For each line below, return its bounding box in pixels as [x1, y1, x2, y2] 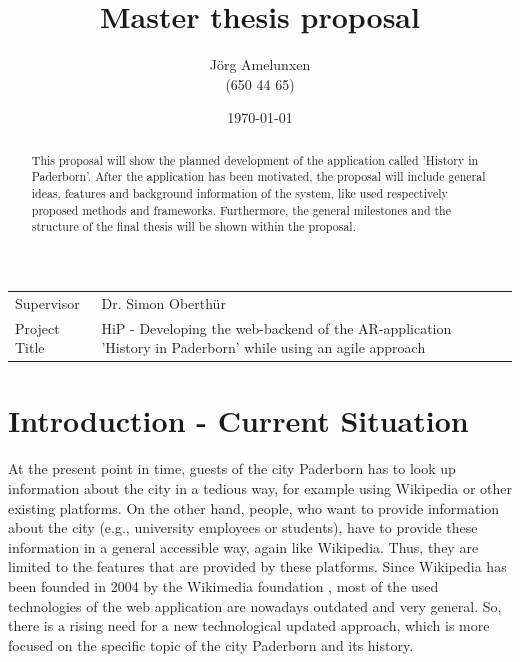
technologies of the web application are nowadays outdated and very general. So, [8, 595, 502, 616]
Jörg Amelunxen [209, 54, 311, 75]
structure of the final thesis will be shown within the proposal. [31, 218, 356, 235]
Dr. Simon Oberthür [101, 292, 226, 313]
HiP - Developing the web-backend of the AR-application [101, 317, 452, 338]
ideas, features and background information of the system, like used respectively [31, 185, 448, 202]
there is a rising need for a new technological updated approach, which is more [8, 615, 490, 636]
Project [15, 317, 60, 338]
